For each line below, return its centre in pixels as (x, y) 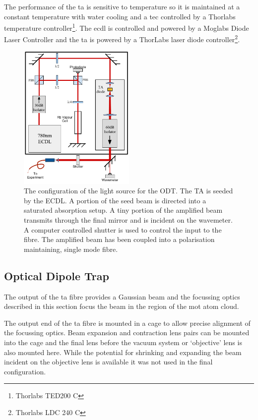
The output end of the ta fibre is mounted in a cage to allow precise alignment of (127, 323)
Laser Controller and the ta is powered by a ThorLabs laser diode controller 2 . (122, 39)
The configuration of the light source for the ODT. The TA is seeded (129, 191)
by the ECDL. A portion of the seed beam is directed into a (115, 200)
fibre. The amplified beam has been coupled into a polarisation (119, 239)
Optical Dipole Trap (57, 275)
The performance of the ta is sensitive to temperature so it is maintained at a (122, 6)
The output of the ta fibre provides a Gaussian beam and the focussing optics (122, 296)
